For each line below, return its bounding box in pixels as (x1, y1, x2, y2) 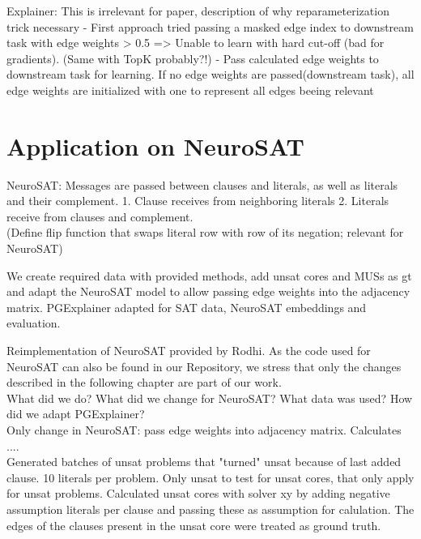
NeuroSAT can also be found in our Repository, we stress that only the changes (6, 357, 402, 374)
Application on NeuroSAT (6, 129, 304, 162)
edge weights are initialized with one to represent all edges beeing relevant (6, 81, 374, 98)
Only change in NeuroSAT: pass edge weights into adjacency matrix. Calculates (6, 421, 402, 438)
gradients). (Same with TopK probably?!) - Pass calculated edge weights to (6, 49, 379, 66)
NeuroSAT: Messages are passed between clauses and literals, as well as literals (6, 176, 398, 193)
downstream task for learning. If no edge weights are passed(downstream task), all (6, 66, 415, 83)
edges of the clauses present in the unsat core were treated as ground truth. (6, 516, 381, 533)
